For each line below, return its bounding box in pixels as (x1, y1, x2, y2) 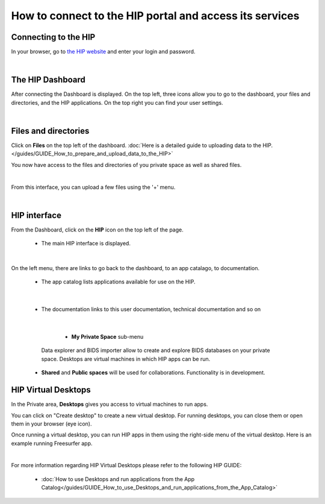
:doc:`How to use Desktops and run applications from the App (41, 475, 195, 482)
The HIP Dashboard (11, 75, 85, 85)
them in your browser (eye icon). (11, 420, 92, 427)
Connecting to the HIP (11, 32, 96, 42)
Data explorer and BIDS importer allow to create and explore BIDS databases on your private (41, 347, 270, 354)
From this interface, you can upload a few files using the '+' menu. (11, 183, 176, 191)
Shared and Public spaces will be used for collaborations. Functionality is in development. (41, 369, 265, 376)
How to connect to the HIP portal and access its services (11, 9, 300, 22)
